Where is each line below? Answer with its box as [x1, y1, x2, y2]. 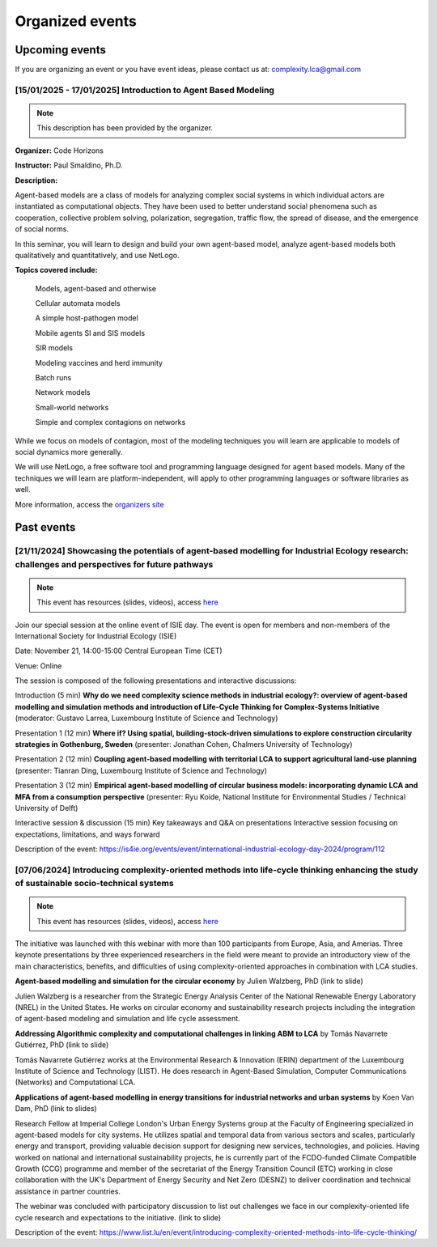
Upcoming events [15, 43, 107, 57]
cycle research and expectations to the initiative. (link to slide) [15, 1212, 222, 1222]
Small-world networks [35, 402, 109, 412]
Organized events [15, 12, 137, 30]
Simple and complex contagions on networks [35, 418, 186, 427]
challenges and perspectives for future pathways [15, 558, 214, 570]
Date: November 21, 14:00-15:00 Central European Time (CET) [15, 646, 223, 655]
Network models [35, 388, 91, 397]
